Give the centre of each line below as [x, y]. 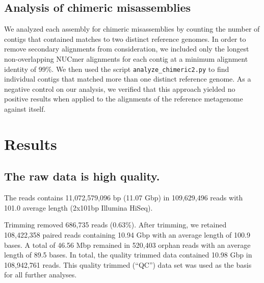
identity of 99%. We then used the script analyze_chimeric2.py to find [117, 69]
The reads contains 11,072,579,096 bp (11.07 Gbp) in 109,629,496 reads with [124, 198]
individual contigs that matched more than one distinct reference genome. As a [128, 79]
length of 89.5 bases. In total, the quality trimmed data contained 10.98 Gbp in [128, 255]
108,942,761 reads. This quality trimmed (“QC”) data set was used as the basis [128, 264]
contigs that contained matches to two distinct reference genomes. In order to [125, 38]
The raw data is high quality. [82, 176]
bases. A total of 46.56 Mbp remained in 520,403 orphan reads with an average [127, 245]
